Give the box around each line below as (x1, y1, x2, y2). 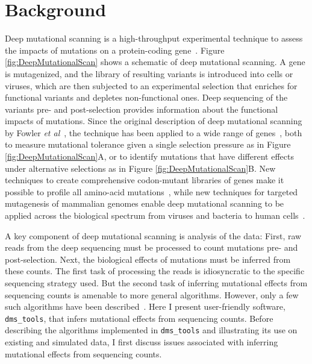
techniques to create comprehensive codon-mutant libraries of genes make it (5, 174, 284, 186)
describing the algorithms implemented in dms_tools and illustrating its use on (5, 324, 298, 336)
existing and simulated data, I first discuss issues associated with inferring (5, 336, 278, 348)
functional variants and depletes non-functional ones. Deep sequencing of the (5, 91, 288, 104)
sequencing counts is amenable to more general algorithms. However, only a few (5, 288, 299, 301)
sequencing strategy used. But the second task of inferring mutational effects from (5, 277, 308, 289)
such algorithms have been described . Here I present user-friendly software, (5, 300, 285, 313)
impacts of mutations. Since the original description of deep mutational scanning (5, 115, 302, 127)
